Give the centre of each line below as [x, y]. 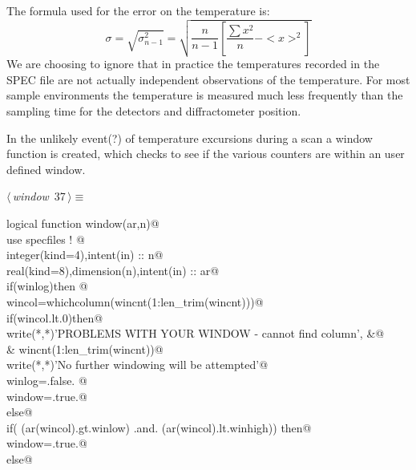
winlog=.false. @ [47, 380]
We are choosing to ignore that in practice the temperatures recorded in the [193, 64]
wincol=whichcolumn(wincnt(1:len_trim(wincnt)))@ [135, 301]
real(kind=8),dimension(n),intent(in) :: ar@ [113, 270]
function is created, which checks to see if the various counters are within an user [206, 154]
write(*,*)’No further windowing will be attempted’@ [137, 365]
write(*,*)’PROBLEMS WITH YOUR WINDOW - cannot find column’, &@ [196, 333]
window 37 [39, 196]
